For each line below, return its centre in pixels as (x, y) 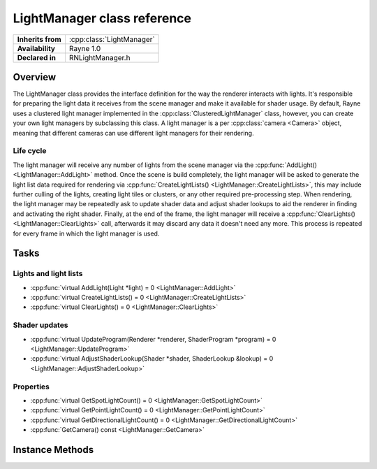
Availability (36, 48)
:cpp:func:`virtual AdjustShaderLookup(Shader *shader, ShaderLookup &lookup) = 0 (152, 359)
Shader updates (41, 325)
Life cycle (30, 151)
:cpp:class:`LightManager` (112, 39)
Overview (35, 77)
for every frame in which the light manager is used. (86, 233)
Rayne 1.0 (85, 48)
